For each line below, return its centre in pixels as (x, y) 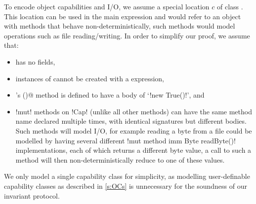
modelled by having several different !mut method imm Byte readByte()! (126, 140)
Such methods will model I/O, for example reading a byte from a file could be (134, 130)
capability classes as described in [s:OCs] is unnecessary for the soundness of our (126, 186)
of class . (230, 6)
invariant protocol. (32, 195)
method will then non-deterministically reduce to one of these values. (120, 159)
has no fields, (35, 61)
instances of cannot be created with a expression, (90, 78)
